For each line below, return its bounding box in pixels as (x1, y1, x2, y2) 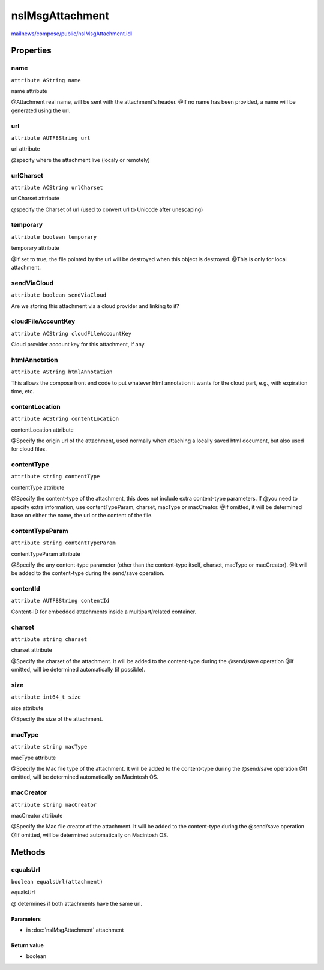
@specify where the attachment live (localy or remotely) (11, 156, 150, 163)
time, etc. (11, 388, 35, 395)
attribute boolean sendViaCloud (11, 292, 106, 298)
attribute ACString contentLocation (11, 415, 119, 423)
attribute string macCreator (11, 801, 97, 808)
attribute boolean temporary (11, 233, 97, 240)
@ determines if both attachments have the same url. (11, 900, 143, 907)
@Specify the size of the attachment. (11, 715, 103, 723)
